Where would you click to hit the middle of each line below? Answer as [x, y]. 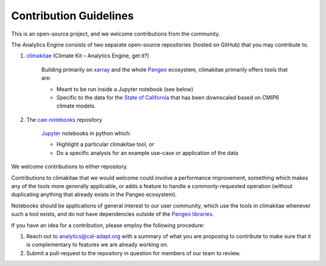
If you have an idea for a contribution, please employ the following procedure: [108, 225]
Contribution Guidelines [72, 16]
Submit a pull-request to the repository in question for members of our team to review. [133, 253]
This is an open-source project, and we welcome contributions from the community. [116, 34]
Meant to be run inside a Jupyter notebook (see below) [125, 89]
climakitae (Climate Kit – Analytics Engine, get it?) [88, 56]
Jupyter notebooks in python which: [86, 133]
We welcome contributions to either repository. [69, 166]
